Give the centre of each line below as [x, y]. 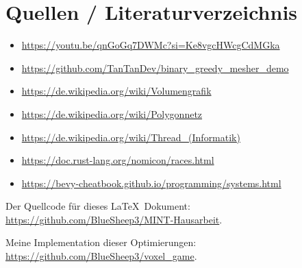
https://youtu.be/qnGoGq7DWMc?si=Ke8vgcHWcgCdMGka [151, 45]
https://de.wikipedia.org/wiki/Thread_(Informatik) [131, 137]
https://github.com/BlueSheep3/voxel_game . [101, 256]
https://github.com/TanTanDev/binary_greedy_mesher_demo [155, 68]
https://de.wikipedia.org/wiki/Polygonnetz [112, 113]
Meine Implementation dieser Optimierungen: [101, 242]
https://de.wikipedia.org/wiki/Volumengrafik [116, 91]
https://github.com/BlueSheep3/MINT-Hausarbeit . [114, 219]
